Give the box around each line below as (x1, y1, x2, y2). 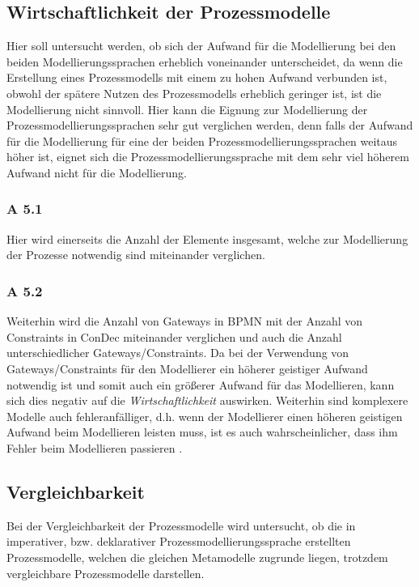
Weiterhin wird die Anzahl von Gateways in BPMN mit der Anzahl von (6, 313, 363, 330)
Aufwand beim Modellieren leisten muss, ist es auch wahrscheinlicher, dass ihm (6, 423, 398, 440)
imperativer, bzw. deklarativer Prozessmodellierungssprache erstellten (6, 533, 351, 550)
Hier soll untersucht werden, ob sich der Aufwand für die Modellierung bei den (6, 37, 396, 54)
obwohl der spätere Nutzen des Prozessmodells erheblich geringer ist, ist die (6, 84, 382, 101)
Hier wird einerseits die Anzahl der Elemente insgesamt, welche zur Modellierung (6, 230, 408, 247)
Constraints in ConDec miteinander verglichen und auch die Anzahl (6, 328, 342, 345)
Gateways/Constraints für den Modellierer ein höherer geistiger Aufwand (6, 359, 368, 376)
